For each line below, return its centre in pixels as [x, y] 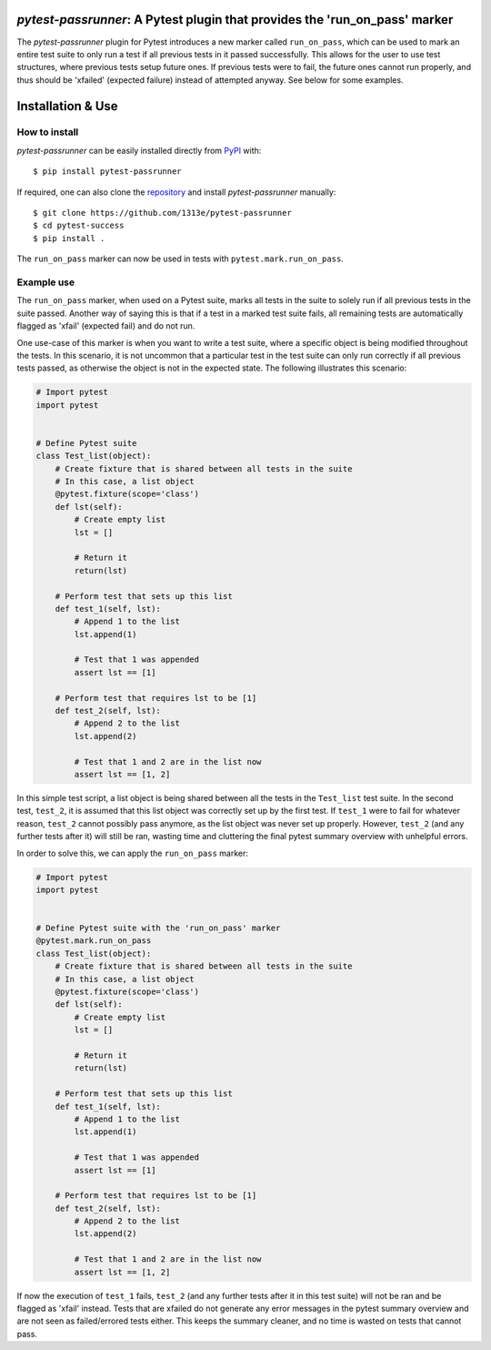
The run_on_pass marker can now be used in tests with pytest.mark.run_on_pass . [180, 259]
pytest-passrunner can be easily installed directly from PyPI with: [139, 150]
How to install [48, 132]
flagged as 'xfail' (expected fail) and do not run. [106, 326]
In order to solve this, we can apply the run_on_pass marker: [133, 853]
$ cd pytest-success [79, 226]
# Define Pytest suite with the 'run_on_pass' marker [158, 928]
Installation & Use [67, 106]
